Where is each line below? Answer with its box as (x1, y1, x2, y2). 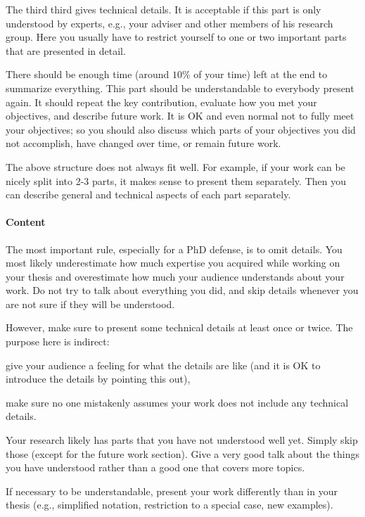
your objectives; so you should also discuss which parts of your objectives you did (6, 122, 356, 136)
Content (6, 215, 46, 229)
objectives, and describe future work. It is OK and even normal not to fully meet (6, 108, 354, 123)
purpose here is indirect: (6, 334, 110, 349)
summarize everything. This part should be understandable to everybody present (6, 80, 354, 95)
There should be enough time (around (6, 67, 169, 82)
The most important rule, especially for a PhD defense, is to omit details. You (6, 241, 342, 256)
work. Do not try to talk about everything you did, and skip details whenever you (6, 283, 359, 298)
